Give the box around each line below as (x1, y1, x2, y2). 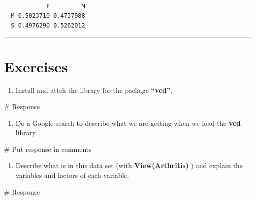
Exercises (4, 56, 68, 76)
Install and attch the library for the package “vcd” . (15, 85, 173, 95)
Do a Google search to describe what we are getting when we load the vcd (15, 117, 241, 128)
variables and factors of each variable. (15, 170, 129, 180)
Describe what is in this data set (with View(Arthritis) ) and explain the (15, 160, 243, 171)
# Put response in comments (4, 143, 92, 154)
